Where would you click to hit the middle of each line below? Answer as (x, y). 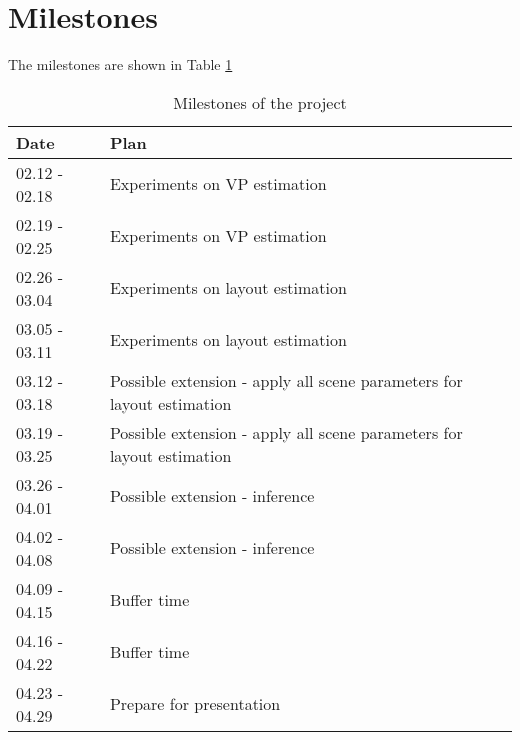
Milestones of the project (260, 102)
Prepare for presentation (195, 704)
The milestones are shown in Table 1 (120, 64)
